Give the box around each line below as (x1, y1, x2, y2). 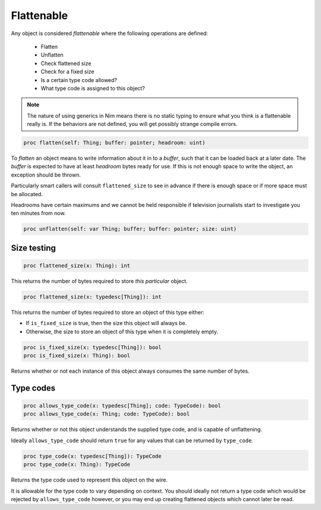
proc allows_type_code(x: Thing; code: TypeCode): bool (23, 411, 190, 417)
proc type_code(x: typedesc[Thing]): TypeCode (23, 452, 162, 459)
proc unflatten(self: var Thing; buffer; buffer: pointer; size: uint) (23, 226, 237, 232)
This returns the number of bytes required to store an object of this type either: (11, 308, 204, 316)
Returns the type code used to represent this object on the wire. (11, 476, 168, 484)
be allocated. (11, 190, 43, 197)
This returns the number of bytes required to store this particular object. (11, 277, 188, 285)
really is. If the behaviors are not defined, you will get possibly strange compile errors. (27, 121, 238, 128)
